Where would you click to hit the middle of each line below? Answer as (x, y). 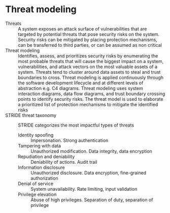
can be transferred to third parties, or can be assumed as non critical (90, 45)
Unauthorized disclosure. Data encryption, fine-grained (88, 173)
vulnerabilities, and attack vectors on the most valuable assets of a (88, 67)
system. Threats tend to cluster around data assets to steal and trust (89, 72)
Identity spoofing (36, 135)
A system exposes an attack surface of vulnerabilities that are (82, 28)
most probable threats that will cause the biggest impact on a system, (91, 61)
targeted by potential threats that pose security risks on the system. (89, 34)
